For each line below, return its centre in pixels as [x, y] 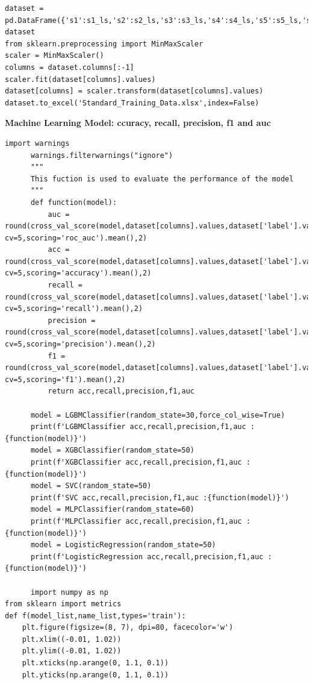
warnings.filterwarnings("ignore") [102, 155]
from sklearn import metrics [63, 604]
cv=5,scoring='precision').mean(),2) [80, 344]
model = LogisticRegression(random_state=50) [123, 545]
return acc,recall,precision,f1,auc [121, 391]
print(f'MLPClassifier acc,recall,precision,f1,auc [136, 521]
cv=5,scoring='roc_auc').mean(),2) [76, 238]
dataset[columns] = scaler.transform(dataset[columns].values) [134, 91]
